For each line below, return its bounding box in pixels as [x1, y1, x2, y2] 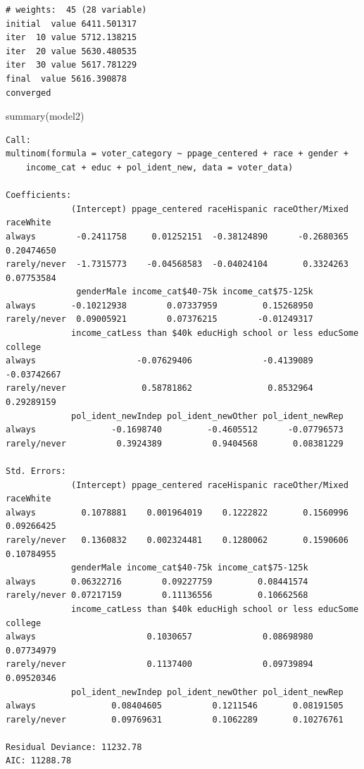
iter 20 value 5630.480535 [6, 46, 137, 56]
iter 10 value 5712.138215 [6, 32, 137, 43]
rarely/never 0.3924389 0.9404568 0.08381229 [6, 438, 344, 449]
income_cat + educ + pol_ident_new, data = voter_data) [25, 162, 294, 173]
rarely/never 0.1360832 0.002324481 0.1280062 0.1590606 [6, 534, 349, 545]
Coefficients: [6, 190, 72, 201]
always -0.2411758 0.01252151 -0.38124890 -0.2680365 [6, 231, 349, 242]
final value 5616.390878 [6, 73, 127, 84]
